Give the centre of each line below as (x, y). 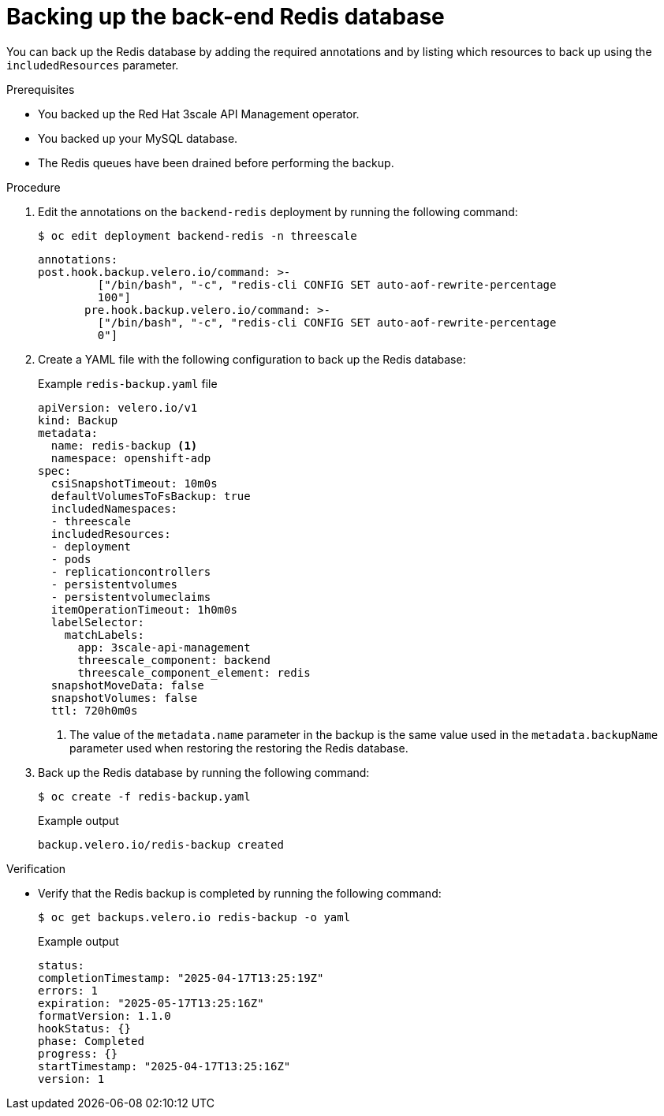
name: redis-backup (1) (124, 445)
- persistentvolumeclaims (131, 597)
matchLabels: (104, 635)
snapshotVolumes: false (124, 698)
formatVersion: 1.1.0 (104, 1015)
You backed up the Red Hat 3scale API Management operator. (199, 114)
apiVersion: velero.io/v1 (118, 407)
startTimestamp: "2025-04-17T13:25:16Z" (164, 1066)
